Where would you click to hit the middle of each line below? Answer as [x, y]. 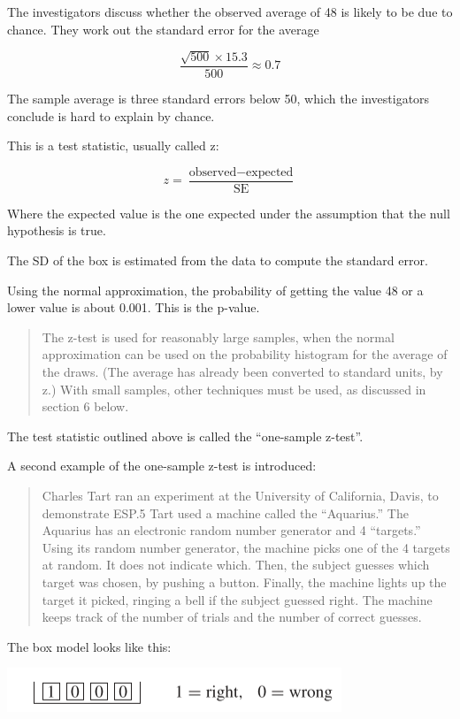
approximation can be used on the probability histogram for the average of [245, 354]
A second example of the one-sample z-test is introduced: [162, 466]
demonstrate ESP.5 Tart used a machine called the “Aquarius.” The [225, 512]
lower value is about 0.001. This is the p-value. [134, 307]
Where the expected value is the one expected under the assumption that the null [229, 213]
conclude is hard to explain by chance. [111, 115]
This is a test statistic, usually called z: [113, 145]
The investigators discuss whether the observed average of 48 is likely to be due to [230, 11]
